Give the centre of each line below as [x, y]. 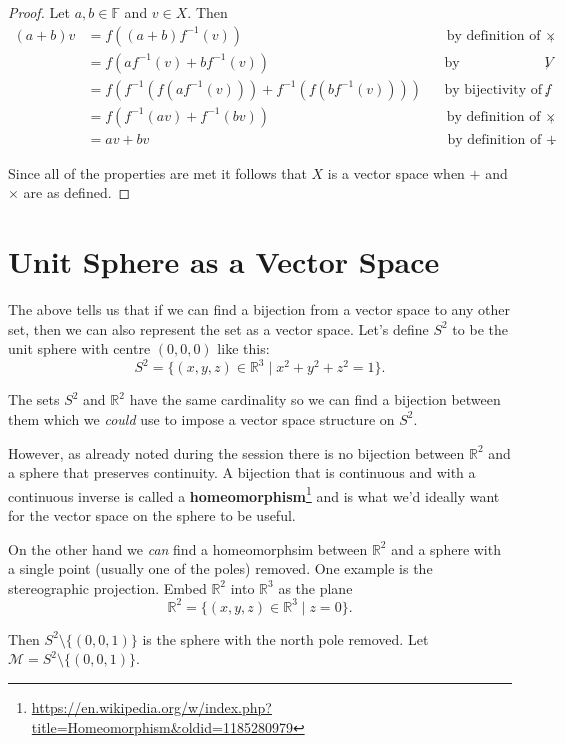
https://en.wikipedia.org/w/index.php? [151, 707]
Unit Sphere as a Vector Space [224, 261]
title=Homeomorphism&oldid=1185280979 [162, 726]
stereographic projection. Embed [107, 587]
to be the [480, 328]
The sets [34, 399]
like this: [243, 348]
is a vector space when [396, 172]
